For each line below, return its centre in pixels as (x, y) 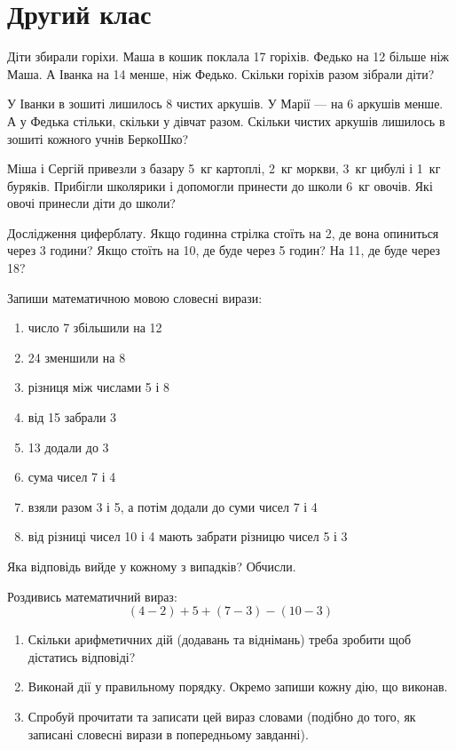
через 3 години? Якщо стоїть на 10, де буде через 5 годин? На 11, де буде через (224, 250)
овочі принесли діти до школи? (91, 203)
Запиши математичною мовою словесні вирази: (135, 297)
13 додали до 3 (68, 447)
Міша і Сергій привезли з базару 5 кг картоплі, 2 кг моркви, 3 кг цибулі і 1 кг (224, 168)
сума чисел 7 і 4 (72, 477)
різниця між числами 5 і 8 (99, 387)
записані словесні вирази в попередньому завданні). (168, 734)
